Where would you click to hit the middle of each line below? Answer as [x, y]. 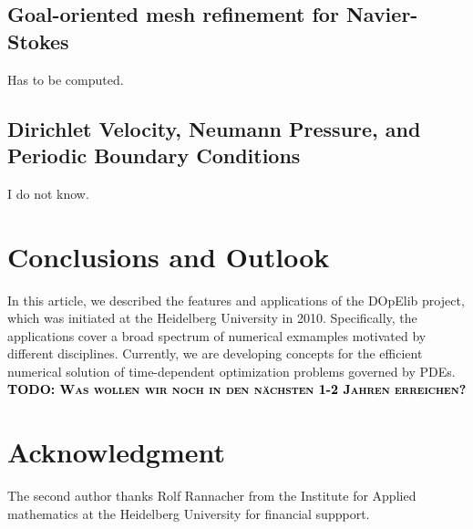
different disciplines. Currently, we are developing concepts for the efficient [215, 353]
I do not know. [48, 193]
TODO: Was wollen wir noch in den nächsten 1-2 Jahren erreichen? [237, 389]
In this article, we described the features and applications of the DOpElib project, [236, 300]
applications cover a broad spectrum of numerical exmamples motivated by [217, 335]
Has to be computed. [66, 79]
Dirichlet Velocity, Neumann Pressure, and [214, 128]
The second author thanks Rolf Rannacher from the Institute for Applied [212, 496]
